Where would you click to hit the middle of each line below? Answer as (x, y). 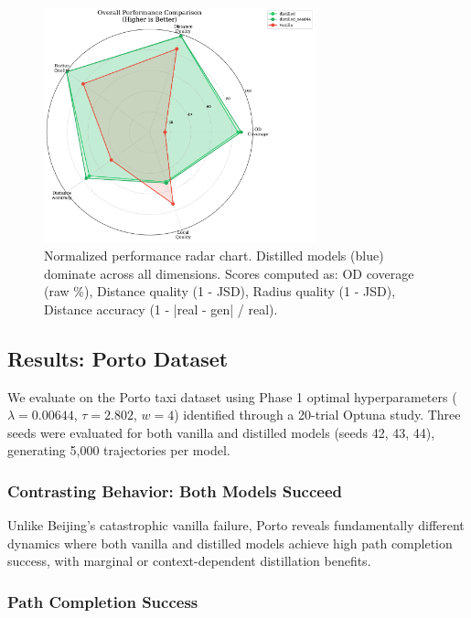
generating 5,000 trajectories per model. (119, 450)
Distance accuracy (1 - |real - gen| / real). (161, 309)
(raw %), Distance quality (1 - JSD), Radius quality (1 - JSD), (220, 291)
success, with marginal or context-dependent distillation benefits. (189, 561)
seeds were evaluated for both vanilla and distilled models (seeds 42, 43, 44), (221, 432)
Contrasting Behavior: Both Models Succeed (175, 490)
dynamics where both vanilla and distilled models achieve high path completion (230, 543)
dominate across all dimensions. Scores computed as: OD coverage (229, 273)
